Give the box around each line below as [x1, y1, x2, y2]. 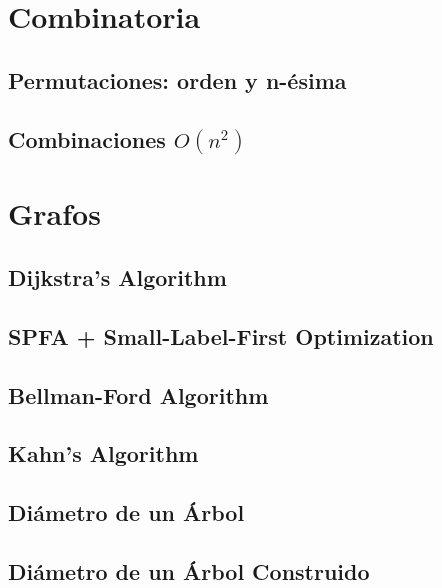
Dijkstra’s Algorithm [8, 262, 227, 293]
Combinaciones [8, 123, 166, 154]
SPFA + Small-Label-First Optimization [8, 320, 434, 351]
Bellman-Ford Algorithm [8, 379, 269, 410]
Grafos [8, 193, 101, 234]
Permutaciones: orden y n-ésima [8, 64, 347, 95]
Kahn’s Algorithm [8, 438, 199, 469]
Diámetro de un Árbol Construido [8, 555, 370, 586]
